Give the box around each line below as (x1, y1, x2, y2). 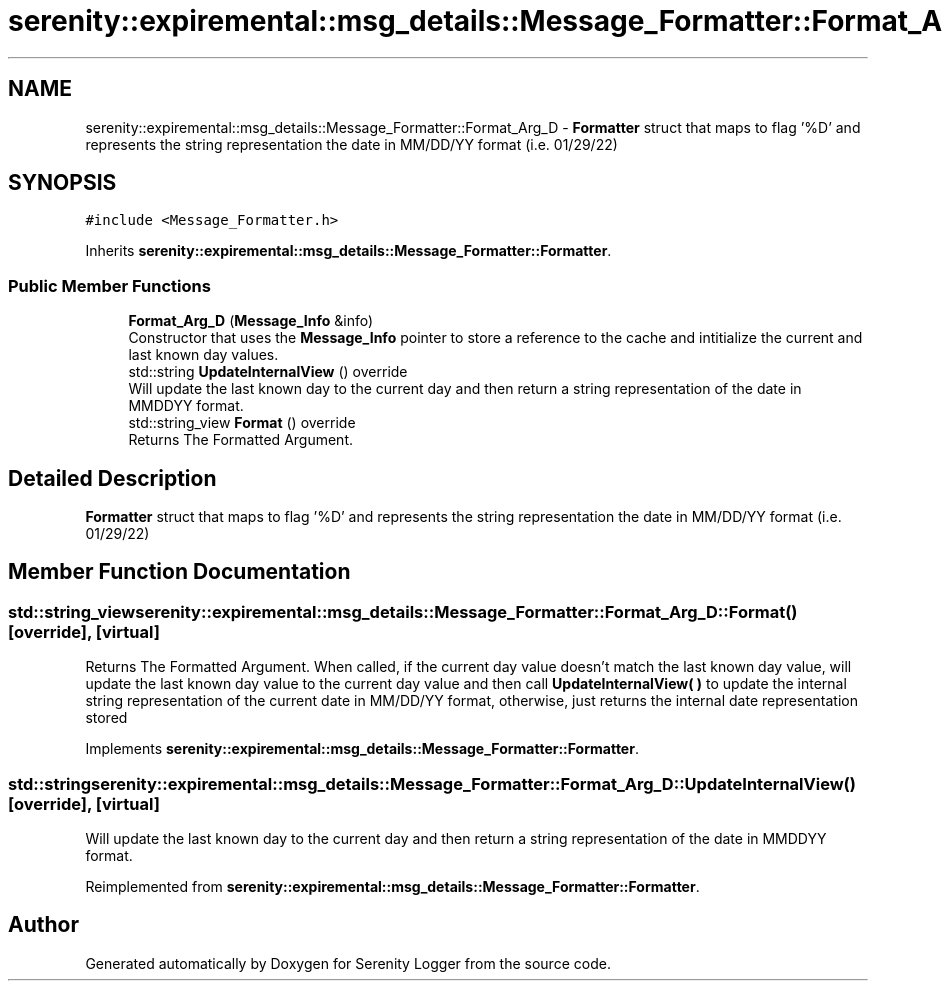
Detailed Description (8, 465, 217, 491)
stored (85, 709, 128, 727)
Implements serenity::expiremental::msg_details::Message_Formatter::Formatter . (85, 740, 639, 758)
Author (8, 912, 79, 938)
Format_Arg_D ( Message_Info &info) (128, 312, 374, 330)
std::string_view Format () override (128, 414, 356, 432)
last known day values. (128, 346, 279, 364)
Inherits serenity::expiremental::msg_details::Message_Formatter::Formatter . (85, 242, 612, 260)
